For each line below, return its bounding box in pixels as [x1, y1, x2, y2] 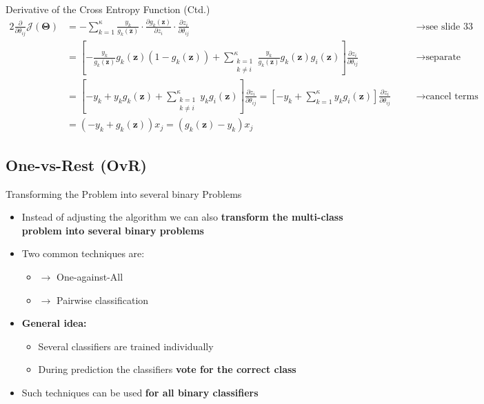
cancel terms [425, 91, 478, 101]
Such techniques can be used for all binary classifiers [21, 385, 259, 399]
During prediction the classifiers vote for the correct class [38, 362, 296, 376]
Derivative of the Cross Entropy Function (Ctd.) [6, 2, 210, 16]
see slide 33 [425, 21, 473, 32]
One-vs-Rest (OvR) [6, 154, 147, 175]
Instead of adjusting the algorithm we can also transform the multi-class [21, 210, 343, 224]
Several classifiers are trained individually [38, 339, 214, 353]
